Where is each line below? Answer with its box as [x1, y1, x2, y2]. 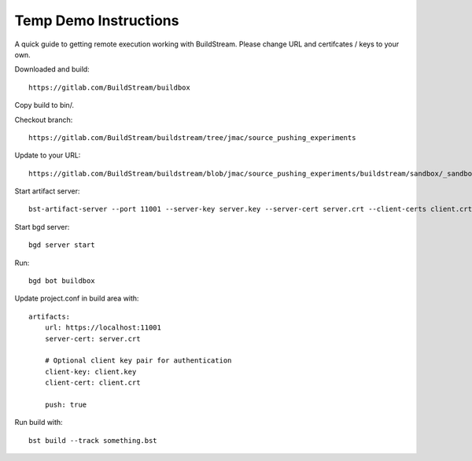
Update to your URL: [14, 150, 81, 160]
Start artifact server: [14, 186, 80, 196]
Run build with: [14, 418, 63, 427]
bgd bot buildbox [28, 276, 95, 286]
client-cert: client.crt [44, 378, 141, 387]
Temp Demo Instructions [14, 12, 179, 29]
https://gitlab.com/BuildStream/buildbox [28, 83, 190, 92]
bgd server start [28, 241, 95, 249]
